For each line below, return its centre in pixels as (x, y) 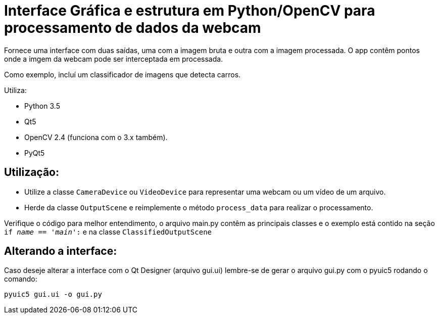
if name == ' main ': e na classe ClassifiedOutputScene (108, 232)
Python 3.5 (42, 106)
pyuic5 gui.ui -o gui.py (53, 294)
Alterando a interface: (61, 251)
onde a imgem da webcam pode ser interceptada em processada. (114, 59)
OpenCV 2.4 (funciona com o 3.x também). (96, 137)
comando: (21, 279)
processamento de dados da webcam (133, 28)
